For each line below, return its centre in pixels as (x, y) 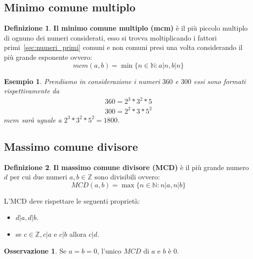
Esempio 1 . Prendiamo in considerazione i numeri (82, 81)
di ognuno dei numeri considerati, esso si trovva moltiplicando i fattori (110, 37)
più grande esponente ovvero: (48, 57)
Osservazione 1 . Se (35, 250)
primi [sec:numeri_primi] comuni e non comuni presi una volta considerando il (123, 47)
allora (78, 234)
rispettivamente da (32, 91)
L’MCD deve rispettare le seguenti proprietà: (72, 200)
